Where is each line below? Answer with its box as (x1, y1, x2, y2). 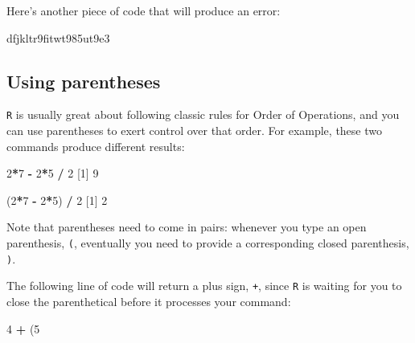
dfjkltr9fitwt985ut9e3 (6, 29, 110, 46)
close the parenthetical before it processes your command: (6, 292, 291, 309)
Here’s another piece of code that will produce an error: (6, 2, 281, 18)
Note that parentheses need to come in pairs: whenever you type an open (6, 218, 367, 235)
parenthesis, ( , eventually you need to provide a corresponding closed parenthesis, (6, 235, 409, 251)
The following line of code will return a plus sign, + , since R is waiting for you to (6, 277, 402, 294)
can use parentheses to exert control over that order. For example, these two (6, 122, 382, 139)
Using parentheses (6, 68, 161, 93)
